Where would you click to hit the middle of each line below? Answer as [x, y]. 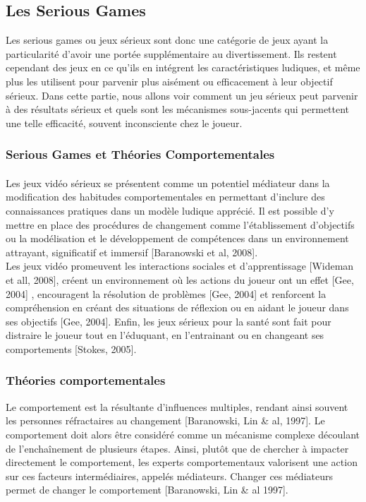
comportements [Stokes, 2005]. [71, 348]
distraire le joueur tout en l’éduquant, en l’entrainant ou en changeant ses [165, 335]
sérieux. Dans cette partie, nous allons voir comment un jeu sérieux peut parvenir [182, 95]
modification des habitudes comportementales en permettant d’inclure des [165, 197]
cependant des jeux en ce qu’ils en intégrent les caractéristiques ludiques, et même [183, 67]
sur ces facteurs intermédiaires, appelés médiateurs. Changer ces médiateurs [170, 476]
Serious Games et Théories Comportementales [140, 154]
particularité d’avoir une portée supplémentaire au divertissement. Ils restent [171, 53]
